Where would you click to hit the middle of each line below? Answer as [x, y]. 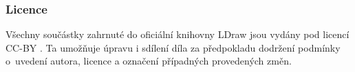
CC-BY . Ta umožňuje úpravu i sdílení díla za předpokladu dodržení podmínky [173, 47]
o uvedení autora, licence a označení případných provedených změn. [149, 61]
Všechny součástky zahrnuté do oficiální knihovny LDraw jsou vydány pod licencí [177, 34]
